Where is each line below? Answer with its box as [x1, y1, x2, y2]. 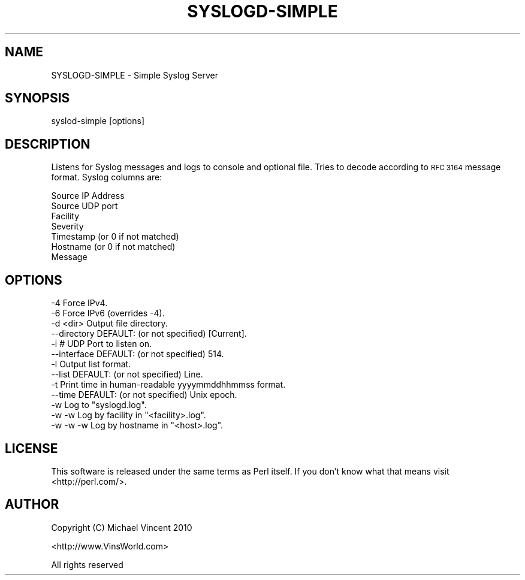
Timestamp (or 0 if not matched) [51, 231, 179, 242]
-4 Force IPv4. [51, 298, 108, 309]
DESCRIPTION [5, 136, 90, 152]
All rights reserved [51, 559, 123, 570]
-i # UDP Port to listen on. [51, 339, 152, 349]
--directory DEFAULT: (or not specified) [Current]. [51, 328, 247, 339]
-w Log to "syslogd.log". [51, 400, 147, 410]
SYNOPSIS [5, 90, 70, 106]
